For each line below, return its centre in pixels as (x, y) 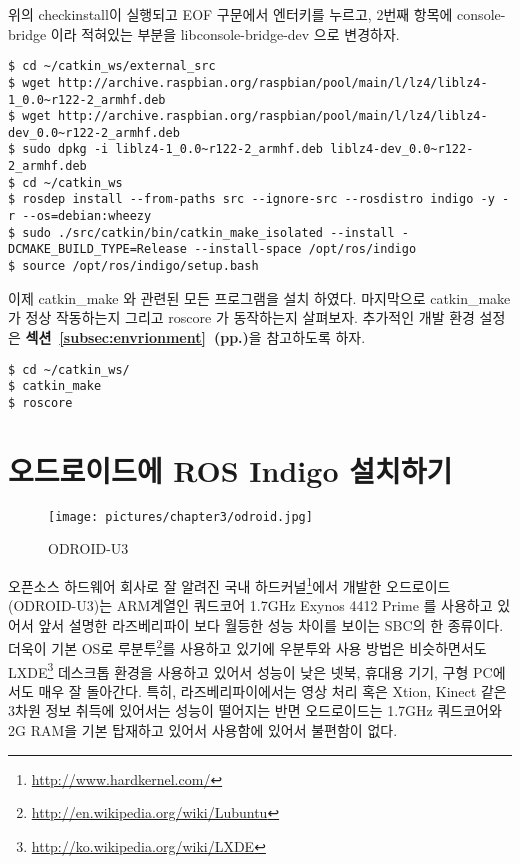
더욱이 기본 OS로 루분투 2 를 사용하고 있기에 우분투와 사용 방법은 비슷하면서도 (247, 646)
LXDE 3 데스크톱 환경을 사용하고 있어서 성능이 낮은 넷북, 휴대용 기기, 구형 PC (250, 670)
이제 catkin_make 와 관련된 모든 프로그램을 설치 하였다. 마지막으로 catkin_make (259, 297)
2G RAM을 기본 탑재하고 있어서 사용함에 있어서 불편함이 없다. (203, 729)
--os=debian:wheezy (87, 216)
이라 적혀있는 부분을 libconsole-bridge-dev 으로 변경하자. (225, 33)
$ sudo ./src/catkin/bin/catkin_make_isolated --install (201, 232)
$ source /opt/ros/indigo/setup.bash (133, 266)
